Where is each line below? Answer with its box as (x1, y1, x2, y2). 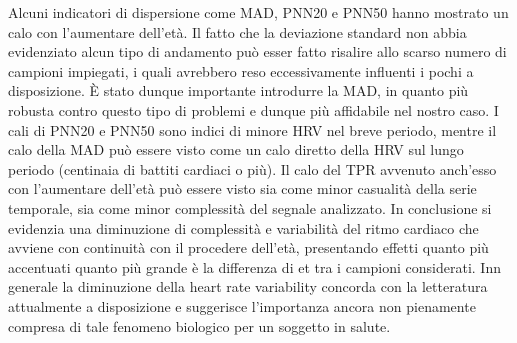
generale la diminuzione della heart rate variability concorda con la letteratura (8, 276, 488, 297)
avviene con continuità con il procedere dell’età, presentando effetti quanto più (8, 237, 489, 258)
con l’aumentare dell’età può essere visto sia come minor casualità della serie (8, 178, 477, 199)
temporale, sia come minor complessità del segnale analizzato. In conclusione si (8, 197, 492, 218)
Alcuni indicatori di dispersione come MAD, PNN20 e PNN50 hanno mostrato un (8, 2, 509, 22)
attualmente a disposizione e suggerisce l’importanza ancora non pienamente (8, 295, 476, 316)
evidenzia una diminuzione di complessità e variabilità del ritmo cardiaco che (8, 217, 479, 238)
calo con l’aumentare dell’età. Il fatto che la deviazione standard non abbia (8, 21, 467, 42)
